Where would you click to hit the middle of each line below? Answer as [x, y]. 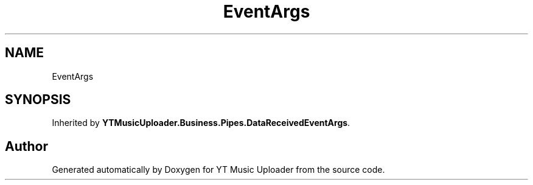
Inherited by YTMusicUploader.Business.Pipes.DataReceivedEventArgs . [201, 123]
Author [26, 146]
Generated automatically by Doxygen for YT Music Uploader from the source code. [218, 170]
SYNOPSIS [38, 100]
